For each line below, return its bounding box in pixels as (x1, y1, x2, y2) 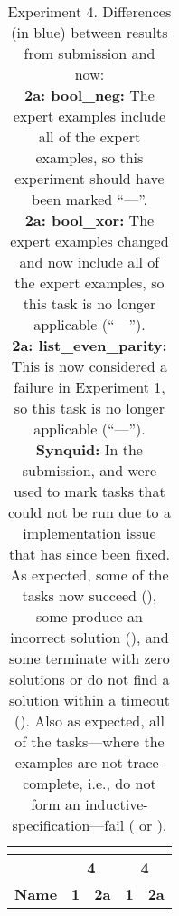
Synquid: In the (35, 439, 143, 460)
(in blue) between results (11, 22, 168, 43)
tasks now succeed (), (22, 585, 157, 606)
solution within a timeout (8, 689, 170, 710)
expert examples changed (10, 230, 169, 251)
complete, (23, 773, 83, 794)
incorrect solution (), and (10, 627, 169, 648)
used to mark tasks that (14, 481, 165, 502)
